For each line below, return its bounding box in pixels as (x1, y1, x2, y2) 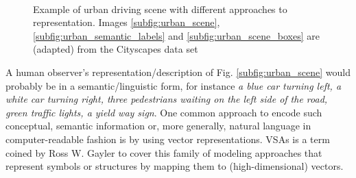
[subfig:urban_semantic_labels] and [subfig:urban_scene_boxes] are (33, 28, 320, 42)
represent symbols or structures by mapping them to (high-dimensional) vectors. (5, 159, 344, 173)
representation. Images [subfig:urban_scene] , (33, 15, 220, 29)
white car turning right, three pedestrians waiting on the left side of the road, (5, 92, 328, 106)
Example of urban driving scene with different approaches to (33, 1, 287, 16)
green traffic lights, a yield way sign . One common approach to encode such (5, 105, 322, 119)
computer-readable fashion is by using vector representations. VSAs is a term (5, 131, 330, 146)
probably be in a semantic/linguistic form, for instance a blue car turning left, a (5, 78, 342, 92)
